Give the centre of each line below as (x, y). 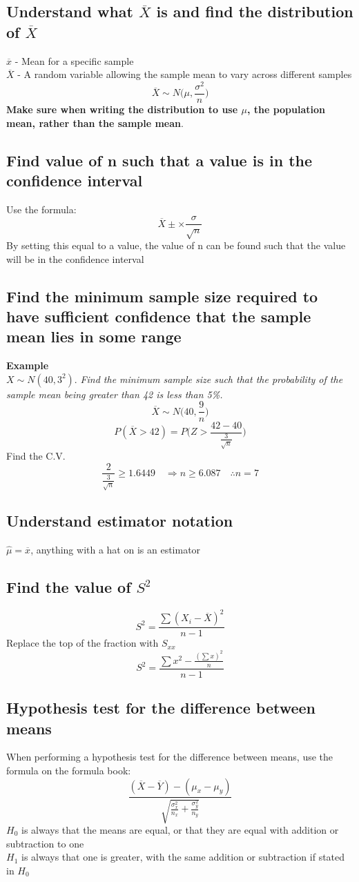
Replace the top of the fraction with (83, 643)
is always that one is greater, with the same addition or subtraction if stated (183, 857)
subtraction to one (45, 843)
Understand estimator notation (120, 521)
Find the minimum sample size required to (162, 296)
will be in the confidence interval (75, 258)
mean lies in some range (94, 336)
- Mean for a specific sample (74, 60)
